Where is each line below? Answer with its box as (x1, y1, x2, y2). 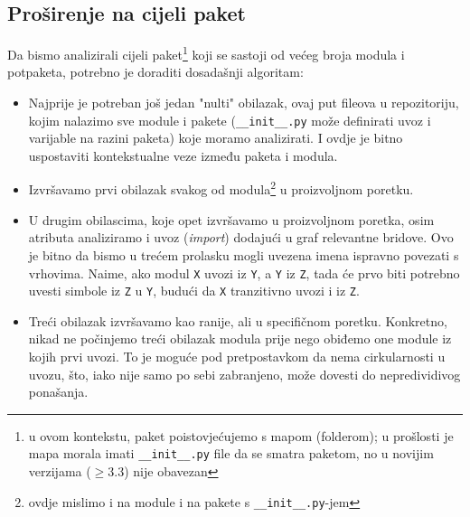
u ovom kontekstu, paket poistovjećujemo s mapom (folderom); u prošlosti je (28, 426, 454, 445)
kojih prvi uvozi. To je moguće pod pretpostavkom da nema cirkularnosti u (28, 347, 446, 366)
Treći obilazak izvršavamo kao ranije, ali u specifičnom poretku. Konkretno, (28, 311, 447, 330)
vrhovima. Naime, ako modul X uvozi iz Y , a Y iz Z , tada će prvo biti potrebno (28, 263, 460, 282)
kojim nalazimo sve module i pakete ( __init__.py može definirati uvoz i (28, 110, 431, 129)
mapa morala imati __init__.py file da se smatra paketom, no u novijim (28, 444, 434, 463)
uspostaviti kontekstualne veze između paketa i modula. (28, 146, 338, 164)
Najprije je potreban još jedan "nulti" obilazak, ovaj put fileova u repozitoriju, (28, 93, 459, 112)
